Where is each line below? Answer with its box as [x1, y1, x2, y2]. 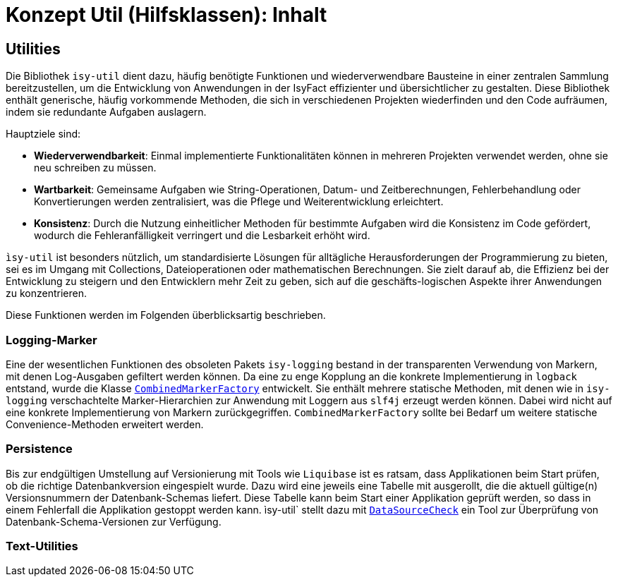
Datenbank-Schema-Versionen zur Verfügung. [6, 515, 222, 528]
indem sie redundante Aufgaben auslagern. [6, 106, 207, 119]
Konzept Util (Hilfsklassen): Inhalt [6, 3, 327, 27]
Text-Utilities [6, 539, 78, 554]
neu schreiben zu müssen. [34, 162, 157, 174]
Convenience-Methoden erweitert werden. [6, 418, 204, 430]
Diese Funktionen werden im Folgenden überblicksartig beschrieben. [6, 309, 326, 322]
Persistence [6, 442, 73, 456]
